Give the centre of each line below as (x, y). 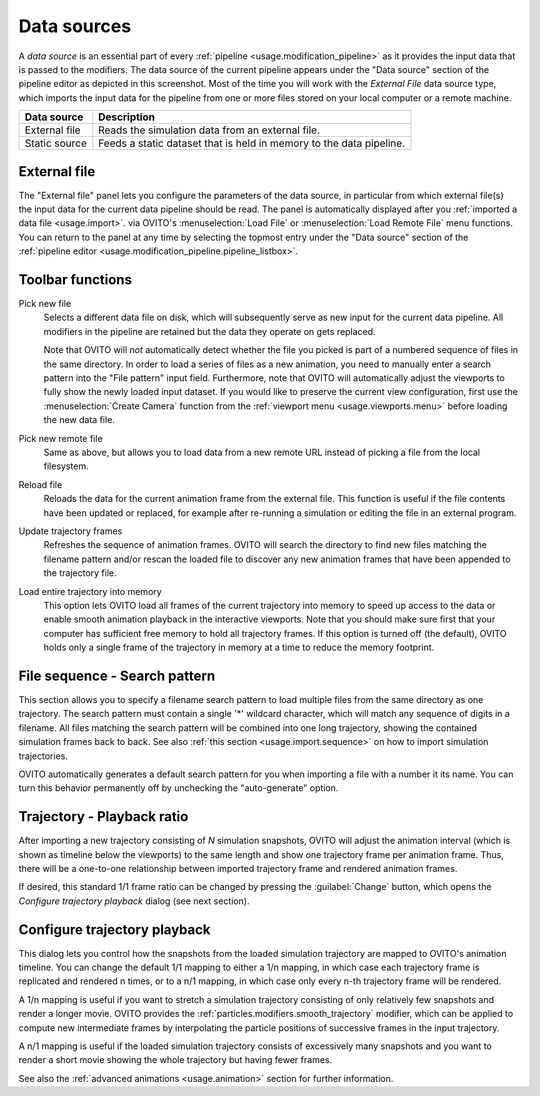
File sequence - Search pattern (116, 675)
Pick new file (45, 304)
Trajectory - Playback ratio (103, 816)
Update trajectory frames (70, 531)
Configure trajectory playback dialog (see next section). (134, 901)
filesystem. (66, 466)
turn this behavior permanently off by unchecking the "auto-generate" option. (178, 788)
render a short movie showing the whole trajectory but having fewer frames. (175, 1060)
